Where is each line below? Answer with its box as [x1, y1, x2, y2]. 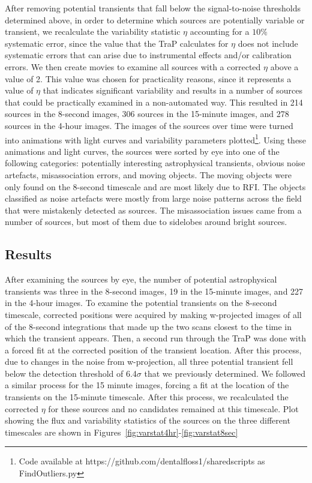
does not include [238, 37, 298, 49]
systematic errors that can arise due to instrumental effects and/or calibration [5, 49, 292, 61]
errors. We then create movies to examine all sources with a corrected [5, 60, 261, 73]
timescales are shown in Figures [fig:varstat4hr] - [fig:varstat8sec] [5, 425, 238, 438]
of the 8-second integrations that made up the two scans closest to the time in [5, 320, 292, 332]
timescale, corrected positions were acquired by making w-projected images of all [5, 308, 302, 320]
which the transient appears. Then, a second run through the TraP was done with [5, 332, 306, 344]
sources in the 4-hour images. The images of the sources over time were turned [5, 119, 293, 131]
